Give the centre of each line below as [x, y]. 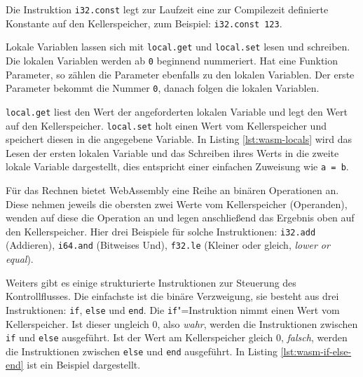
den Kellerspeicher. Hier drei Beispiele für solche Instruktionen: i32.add [161, 231]
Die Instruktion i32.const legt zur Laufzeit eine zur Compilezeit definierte [167, 9]
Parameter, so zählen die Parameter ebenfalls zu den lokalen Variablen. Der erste [180, 74]
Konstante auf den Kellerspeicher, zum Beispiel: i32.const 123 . [144, 23]
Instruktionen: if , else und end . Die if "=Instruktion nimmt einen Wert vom [173, 309]
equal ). [20, 259]
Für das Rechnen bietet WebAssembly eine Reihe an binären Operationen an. [172, 190]
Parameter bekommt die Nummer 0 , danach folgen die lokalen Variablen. [163, 88]
